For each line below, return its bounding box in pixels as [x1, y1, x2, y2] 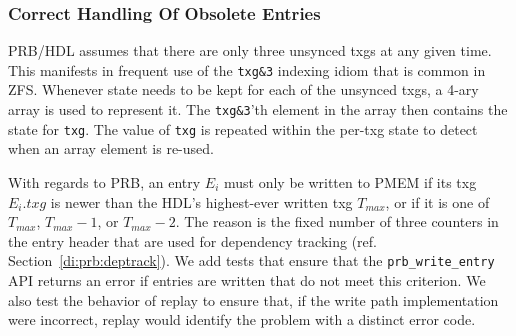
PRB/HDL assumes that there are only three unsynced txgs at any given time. [8, 40, 492, 61]
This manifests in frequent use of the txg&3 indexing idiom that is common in [8, 59, 486, 80]
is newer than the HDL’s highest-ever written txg [50, 191, 353, 212]
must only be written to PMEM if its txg [223, 171, 477, 192]
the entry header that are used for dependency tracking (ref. [8, 230, 377, 251]
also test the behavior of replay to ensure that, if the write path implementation [8, 289, 499, 310]
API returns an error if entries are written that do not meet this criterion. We [8, 270, 486, 290]
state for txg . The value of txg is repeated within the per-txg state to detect [8, 118, 478, 139]
